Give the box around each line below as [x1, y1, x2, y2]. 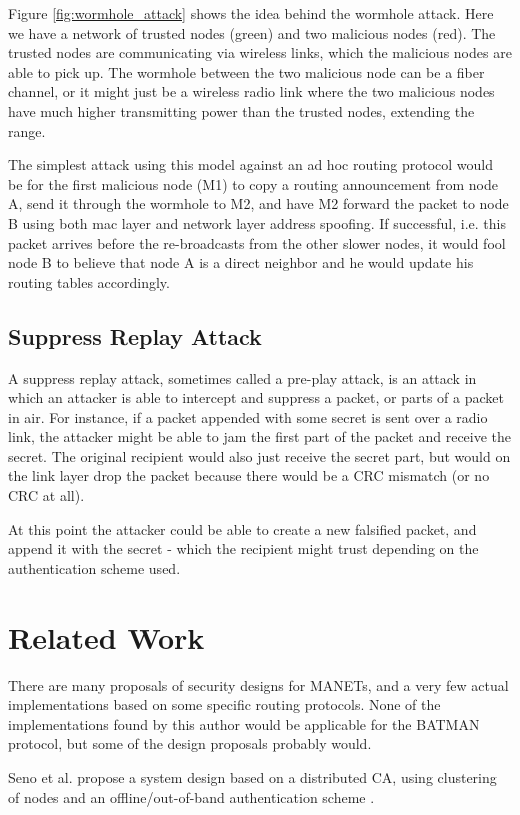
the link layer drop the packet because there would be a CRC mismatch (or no [8, 465, 490, 486]
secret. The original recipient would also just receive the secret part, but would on [8, 445, 511, 466]
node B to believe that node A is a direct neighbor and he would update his [8, 252, 474, 273]
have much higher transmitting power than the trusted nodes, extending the [8, 100, 475, 121]
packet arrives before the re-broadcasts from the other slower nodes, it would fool [8, 232, 506, 253]
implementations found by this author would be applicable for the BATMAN [8, 713, 480, 734]
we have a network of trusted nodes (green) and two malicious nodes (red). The [8, 22, 496, 43]
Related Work [8, 616, 205, 657]
